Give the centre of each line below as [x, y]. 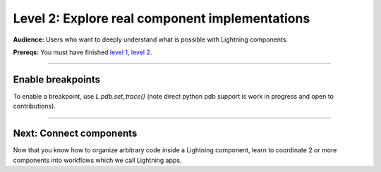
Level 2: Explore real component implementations [162, 18]
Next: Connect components [75, 134]
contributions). [35, 106]
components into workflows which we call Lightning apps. [97, 160]
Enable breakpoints [56, 79]
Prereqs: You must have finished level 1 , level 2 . [83, 52]
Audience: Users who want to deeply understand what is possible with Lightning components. [151, 39]
